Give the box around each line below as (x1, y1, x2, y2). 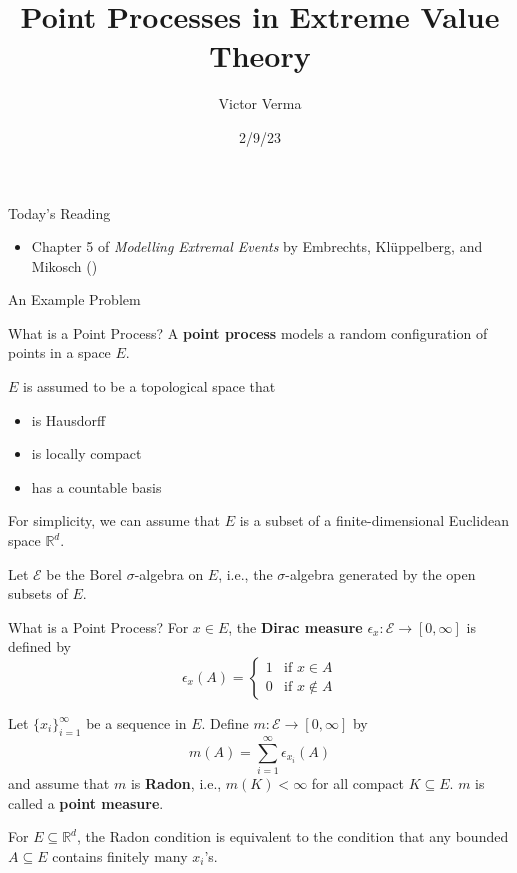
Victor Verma (218, 93, 302, 114)
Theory (209, 35, 311, 76)
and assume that (8, 772, 110, 793)
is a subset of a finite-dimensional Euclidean (239, 510, 509, 531)
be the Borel (46, 563, 123, 584)
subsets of (8, 583, 68, 604)
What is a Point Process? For (8, 616, 189, 637)
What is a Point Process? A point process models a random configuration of (8, 322, 488, 343)
